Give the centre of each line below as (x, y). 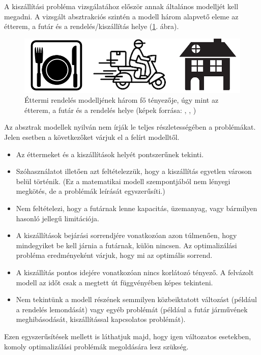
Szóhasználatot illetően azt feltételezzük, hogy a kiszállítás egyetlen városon (134, 171)
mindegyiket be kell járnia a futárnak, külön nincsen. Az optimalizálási (126, 245)
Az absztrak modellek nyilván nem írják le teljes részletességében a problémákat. (130, 127)
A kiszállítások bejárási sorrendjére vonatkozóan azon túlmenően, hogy (126, 235)
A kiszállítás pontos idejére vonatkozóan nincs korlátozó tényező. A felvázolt (135, 272)
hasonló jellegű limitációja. (57, 218)
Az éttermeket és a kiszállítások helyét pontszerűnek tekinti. (110, 154)
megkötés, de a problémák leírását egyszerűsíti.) (91, 191)
